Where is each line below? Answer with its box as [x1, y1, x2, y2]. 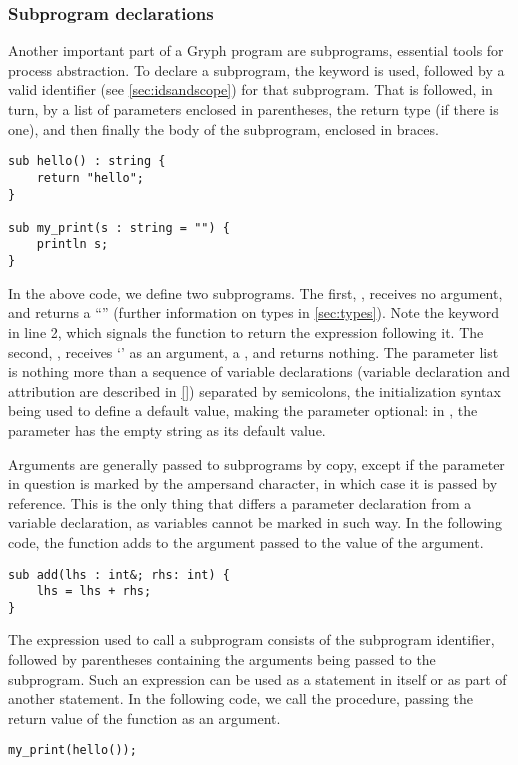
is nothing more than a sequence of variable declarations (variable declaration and [8, 361, 511, 382]
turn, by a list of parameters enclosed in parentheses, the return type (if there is [8, 99, 499, 119]
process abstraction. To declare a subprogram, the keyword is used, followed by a [8, 59, 505, 80]
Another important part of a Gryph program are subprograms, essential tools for [8, 40, 504, 61]
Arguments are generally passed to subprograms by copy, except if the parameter [8, 453, 505, 474]
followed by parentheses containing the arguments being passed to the [8, 649, 436, 670]
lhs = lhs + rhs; [36, 584, 152, 599]
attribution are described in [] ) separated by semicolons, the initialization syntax [8, 380, 501, 401]
